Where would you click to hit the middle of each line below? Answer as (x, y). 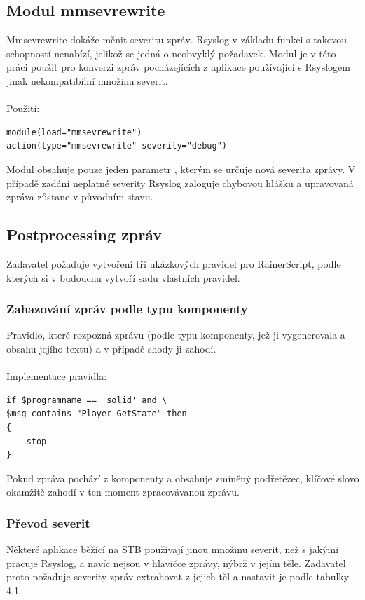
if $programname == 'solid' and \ (87, 400)
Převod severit (48, 523)
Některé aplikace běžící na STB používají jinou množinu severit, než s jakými (173, 549)
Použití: (23, 108)
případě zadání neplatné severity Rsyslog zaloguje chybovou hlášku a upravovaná (180, 183)
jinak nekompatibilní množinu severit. (87, 80)
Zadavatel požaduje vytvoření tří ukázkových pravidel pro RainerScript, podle (174, 263)
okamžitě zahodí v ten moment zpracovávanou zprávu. (123, 492)
